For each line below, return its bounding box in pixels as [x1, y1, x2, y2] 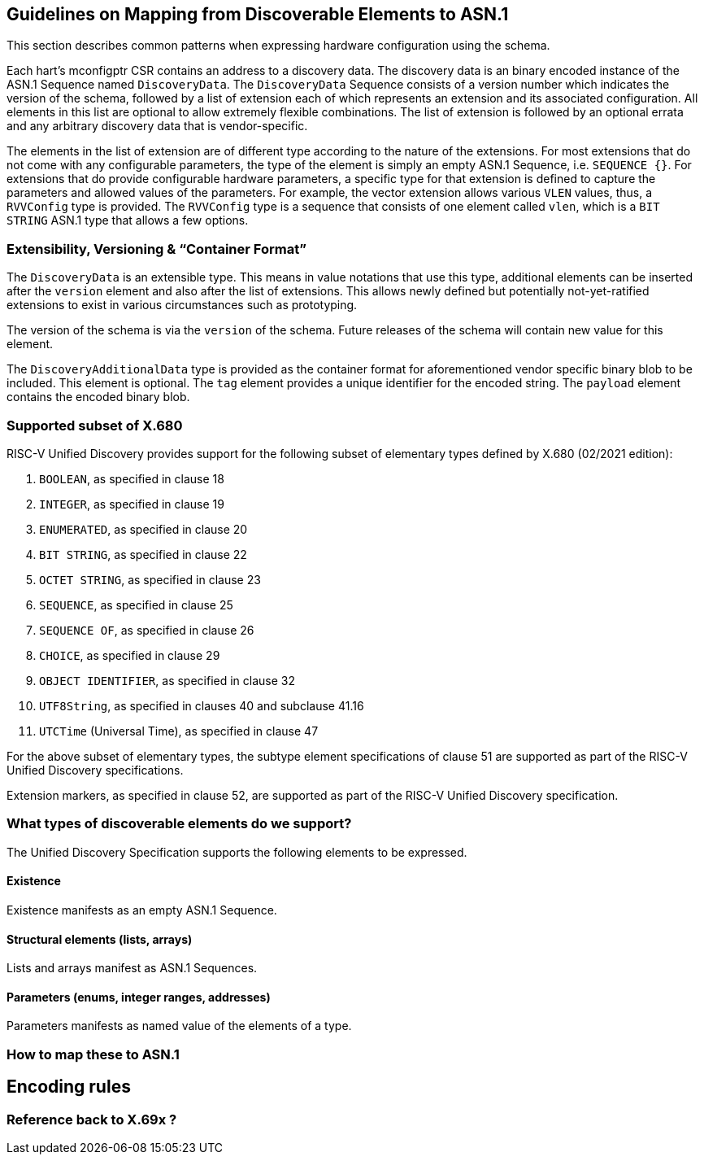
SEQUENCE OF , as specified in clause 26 [39, 622, 254, 637]
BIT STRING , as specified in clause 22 [39, 547, 247, 561]
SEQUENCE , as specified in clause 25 [39, 597, 233, 612]
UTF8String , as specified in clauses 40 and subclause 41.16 [39, 698, 364, 713]
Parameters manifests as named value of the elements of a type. [7, 1019, 352, 1033]
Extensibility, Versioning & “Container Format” [7, 240, 307, 257]
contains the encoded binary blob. [7, 390, 190, 404]
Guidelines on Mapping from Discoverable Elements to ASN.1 [7, 4, 509, 24]
